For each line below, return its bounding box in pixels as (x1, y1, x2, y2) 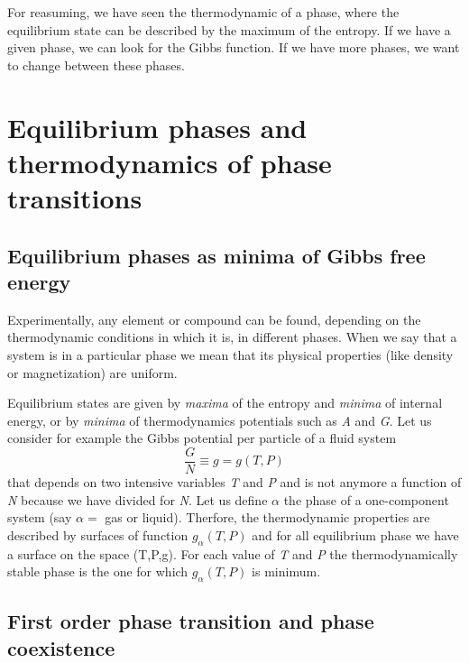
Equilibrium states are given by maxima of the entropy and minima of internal (7, 393, 443, 412)
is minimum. (252, 562, 321, 581)
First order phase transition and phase (7, 607, 374, 635)
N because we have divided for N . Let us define (7, 490, 268, 509)
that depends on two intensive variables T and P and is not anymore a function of (7, 472, 462, 491)
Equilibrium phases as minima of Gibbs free (7, 241, 426, 269)
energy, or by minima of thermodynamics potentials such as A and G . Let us (7, 410, 432, 429)
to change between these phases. (7, 55, 185, 74)
